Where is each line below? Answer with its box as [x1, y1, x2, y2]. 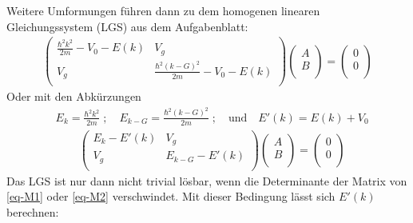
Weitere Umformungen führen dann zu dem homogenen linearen [6, 2, 320, 18]
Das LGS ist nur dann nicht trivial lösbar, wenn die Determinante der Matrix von [6, 172, 407, 189]
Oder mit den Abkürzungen [6, 88, 141, 105]
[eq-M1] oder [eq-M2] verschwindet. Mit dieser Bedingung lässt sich [6, 188, 336, 205]
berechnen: [6, 203, 59, 220]
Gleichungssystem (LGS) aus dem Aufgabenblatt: [6, 18, 248, 34]
